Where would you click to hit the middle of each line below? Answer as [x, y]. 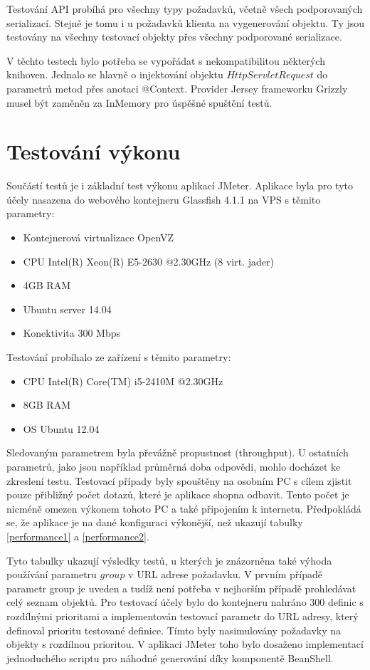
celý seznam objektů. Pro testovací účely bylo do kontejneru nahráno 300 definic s [185, 602]
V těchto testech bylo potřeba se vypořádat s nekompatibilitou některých [166, 60]
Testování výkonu [94, 151]
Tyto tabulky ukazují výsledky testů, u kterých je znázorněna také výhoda [169, 560]
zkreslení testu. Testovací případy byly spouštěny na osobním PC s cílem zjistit [179, 480]
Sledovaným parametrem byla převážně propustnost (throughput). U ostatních [178, 452]
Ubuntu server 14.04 [67, 309]
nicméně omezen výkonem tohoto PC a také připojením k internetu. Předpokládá [184, 508]
